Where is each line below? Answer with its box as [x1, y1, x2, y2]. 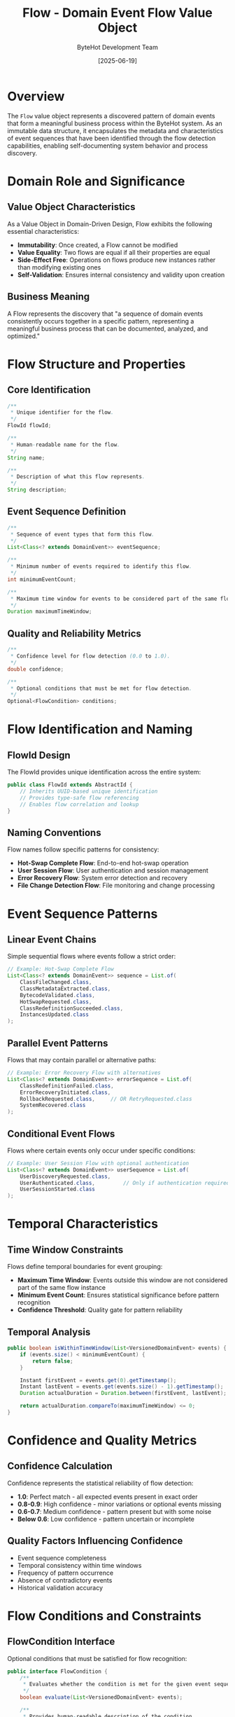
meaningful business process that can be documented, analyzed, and [7, 324, 208, 333]
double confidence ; [7, 665, 64, 673]
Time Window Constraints [7, 1244, 124, 1256]
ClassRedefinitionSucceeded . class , [20, 1005, 124, 1012]
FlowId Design [7, 749, 71, 761]
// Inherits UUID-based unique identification [20, 788, 158, 795]
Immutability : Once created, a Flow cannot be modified [17, 240, 178, 249]
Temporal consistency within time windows [17, 1561, 142, 1569]
